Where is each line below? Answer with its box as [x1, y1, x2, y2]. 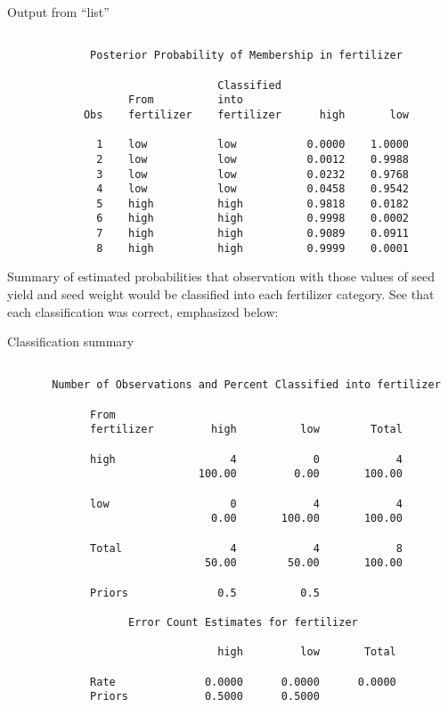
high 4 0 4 [90, 452, 403, 466]
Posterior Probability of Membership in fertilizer [90, 49, 403, 62]
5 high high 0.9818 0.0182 [96, 197, 410, 210]
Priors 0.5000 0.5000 [90, 690, 320, 703]
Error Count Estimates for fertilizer [128, 615, 358, 629]
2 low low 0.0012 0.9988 [96, 152, 410, 166]
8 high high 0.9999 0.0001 [96, 241, 410, 255]
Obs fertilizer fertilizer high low [83, 108, 410, 121]
